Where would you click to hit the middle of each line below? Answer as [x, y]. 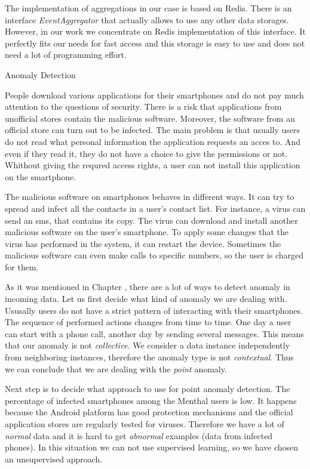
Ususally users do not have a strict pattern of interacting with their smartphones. [154, 310]
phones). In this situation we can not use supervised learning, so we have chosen [152, 447]
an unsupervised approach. [54, 459]
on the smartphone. [41, 176]
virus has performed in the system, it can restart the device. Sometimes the [143, 243]
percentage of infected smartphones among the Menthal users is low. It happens [151, 400]
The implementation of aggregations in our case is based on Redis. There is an [148, 8]
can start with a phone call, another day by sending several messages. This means [154, 333]
